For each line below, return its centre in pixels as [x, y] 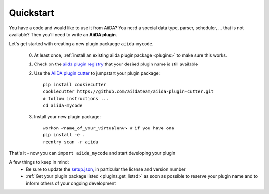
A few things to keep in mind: [39, 162]
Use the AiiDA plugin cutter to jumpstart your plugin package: [97, 73]
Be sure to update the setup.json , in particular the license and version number [106, 169]
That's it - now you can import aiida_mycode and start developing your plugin [92, 153]
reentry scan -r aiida [71, 142]
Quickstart [32, 13]
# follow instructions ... [76, 98]
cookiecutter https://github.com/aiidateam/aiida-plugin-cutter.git [128, 92]
